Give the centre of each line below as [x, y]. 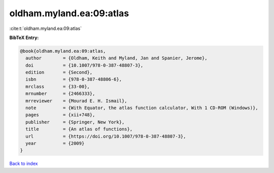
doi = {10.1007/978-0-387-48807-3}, [84, 65]
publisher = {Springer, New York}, [75, 122]
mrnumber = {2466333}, [60, 94]
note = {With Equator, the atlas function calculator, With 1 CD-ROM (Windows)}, [142, 108]
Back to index [24, 164]
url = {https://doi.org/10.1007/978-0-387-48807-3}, [106, 136]
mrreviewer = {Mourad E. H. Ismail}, [76, 101]
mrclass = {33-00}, [58, 86]
